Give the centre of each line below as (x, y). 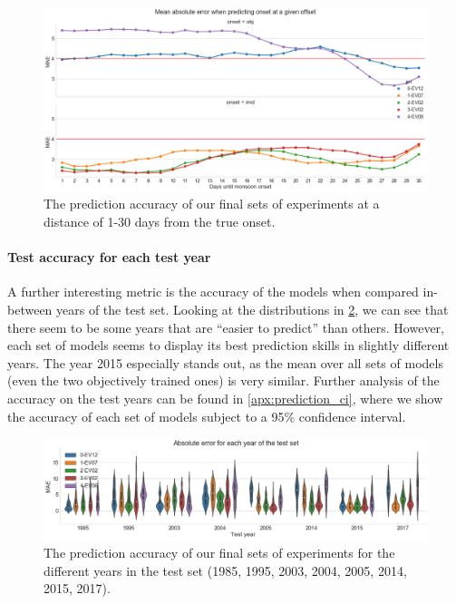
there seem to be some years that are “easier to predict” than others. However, (226, 327)
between (30, 310)
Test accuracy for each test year (109, 257)
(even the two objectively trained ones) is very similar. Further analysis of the (223, 380)
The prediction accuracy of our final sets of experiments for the (219, 553)
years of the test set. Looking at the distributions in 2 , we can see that (252, 310)
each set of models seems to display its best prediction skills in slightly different (228, 345)
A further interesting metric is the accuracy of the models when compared (213, 292)
